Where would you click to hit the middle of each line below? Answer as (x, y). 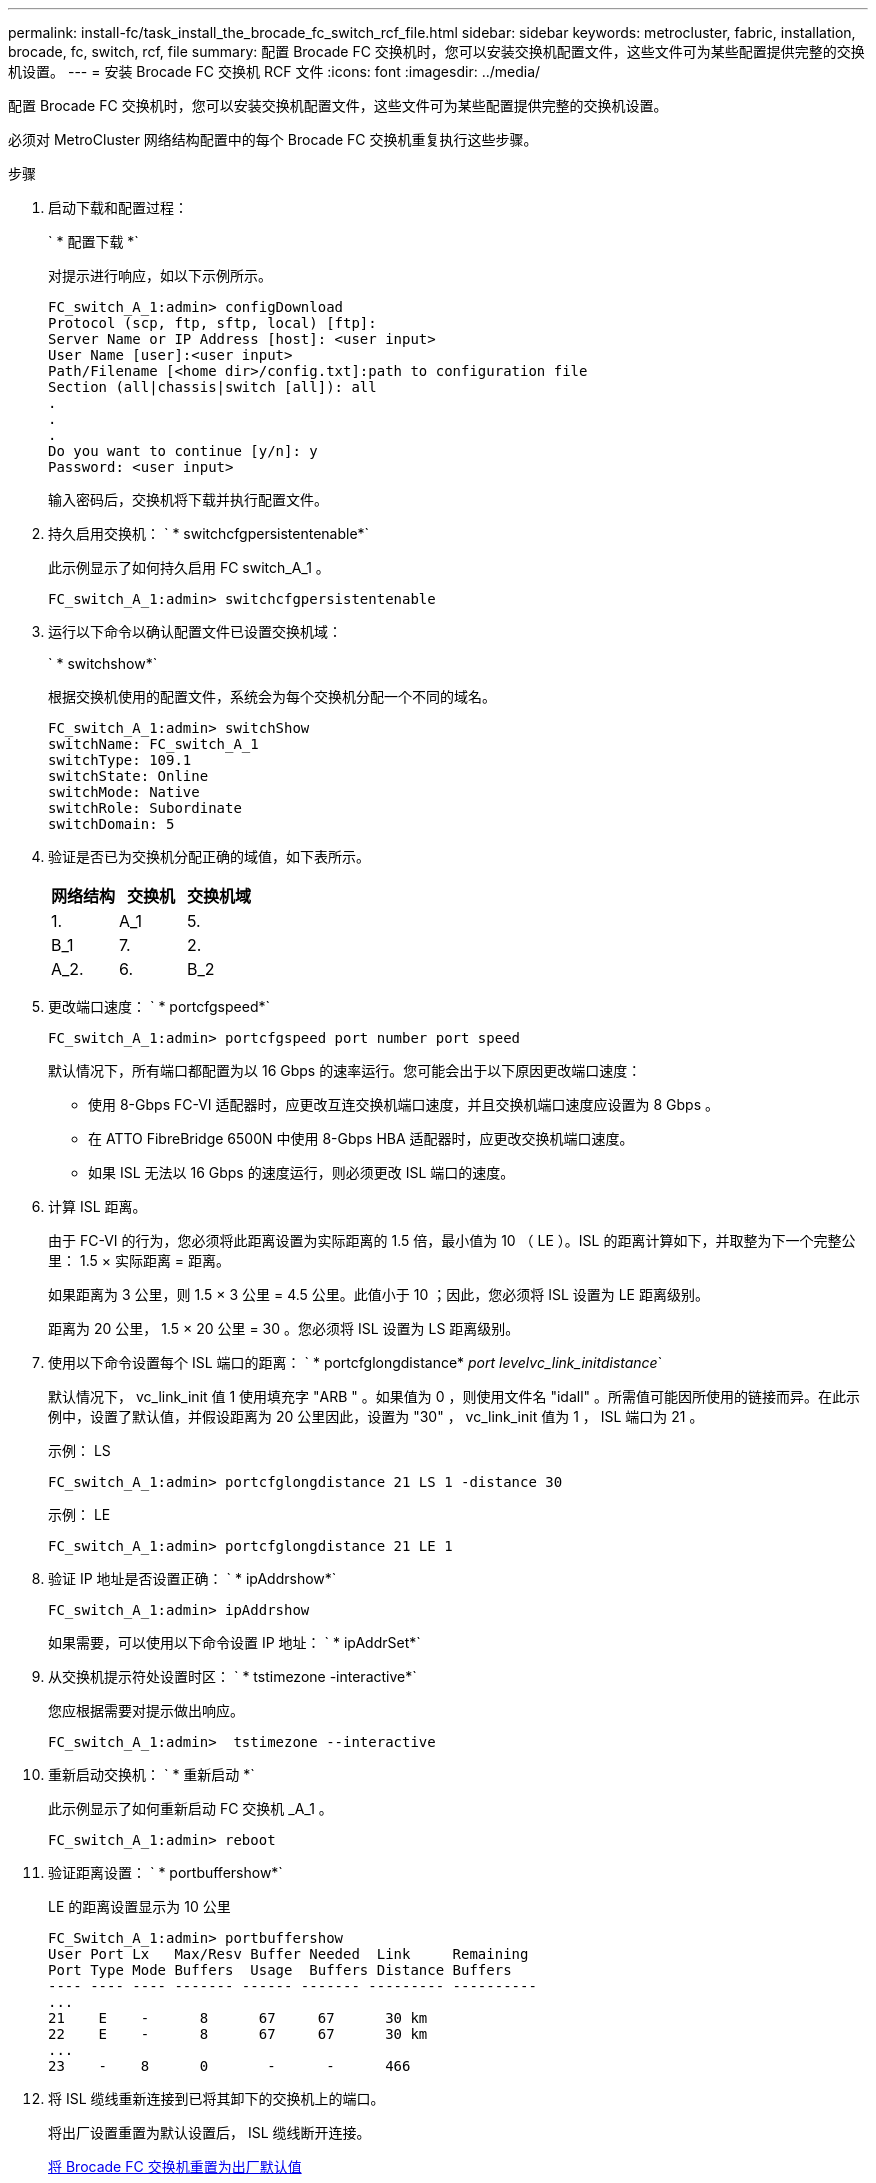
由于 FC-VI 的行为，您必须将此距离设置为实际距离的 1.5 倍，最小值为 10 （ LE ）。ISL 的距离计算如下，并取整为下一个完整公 (452, 1240)
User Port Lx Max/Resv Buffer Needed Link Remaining (288, 1954)
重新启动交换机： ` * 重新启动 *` (151, 1774)
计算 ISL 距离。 (97, 1206)
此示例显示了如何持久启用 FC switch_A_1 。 (189, 567)
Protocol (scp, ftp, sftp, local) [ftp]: (212, 323)
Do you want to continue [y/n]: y (183, 451)
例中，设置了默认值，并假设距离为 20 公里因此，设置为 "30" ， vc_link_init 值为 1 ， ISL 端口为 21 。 (376, 1416)
